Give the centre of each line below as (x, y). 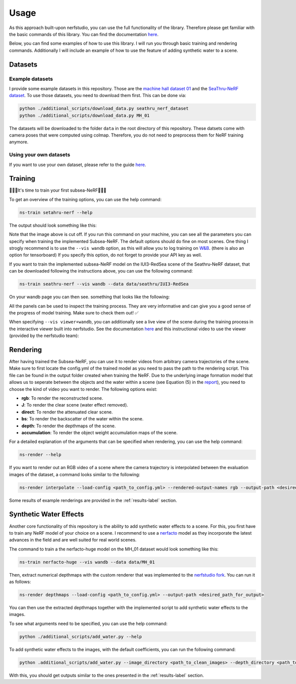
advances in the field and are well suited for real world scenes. (73, 540)
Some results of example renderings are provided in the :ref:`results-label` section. (93, 500)
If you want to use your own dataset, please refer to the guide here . (78, 165)
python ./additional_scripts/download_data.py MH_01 (85, 115)
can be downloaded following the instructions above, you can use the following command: (101, 271)
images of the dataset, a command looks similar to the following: (75, 474)
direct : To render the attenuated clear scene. (67, 412)
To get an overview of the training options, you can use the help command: (85, 199)
